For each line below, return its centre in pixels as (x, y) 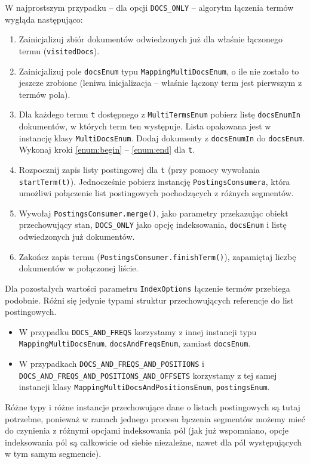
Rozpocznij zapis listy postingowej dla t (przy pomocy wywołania (139, 169)
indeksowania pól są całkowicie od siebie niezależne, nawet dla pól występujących (153, 442)
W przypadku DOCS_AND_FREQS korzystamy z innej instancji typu (138, 331)
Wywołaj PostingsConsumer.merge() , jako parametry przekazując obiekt (154, 213)
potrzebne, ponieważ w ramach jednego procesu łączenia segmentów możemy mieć (155, 418)
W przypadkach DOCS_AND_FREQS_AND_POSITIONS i (111, 364)
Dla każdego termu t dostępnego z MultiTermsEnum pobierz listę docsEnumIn (159, 114)
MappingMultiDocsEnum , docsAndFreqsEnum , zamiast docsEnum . (135, 343)
